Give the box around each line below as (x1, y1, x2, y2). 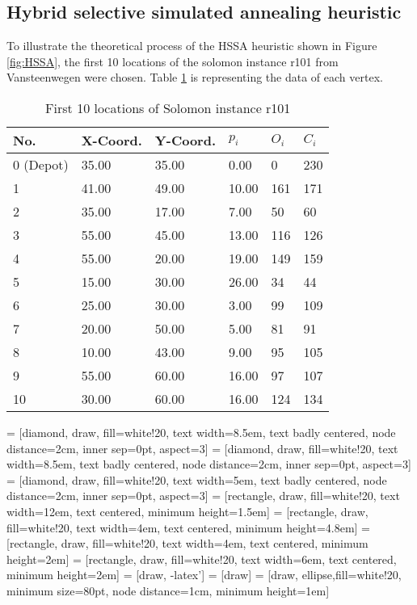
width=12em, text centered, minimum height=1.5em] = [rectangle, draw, (6, 502, 369, 519)
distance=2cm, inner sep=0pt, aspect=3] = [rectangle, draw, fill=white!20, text (6, 487, 400, 504)
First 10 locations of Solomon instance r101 (45, 98, 291, 117)
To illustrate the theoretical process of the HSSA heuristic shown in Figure (6, 37, 377, 54)
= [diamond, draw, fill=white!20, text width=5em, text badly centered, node (6, 471, 387, 488)
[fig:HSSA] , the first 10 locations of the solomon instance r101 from (6, 53, 339, 69)
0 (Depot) (13, 154, 69, 174)
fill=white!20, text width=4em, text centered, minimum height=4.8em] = (6, 519, 370, 536)
